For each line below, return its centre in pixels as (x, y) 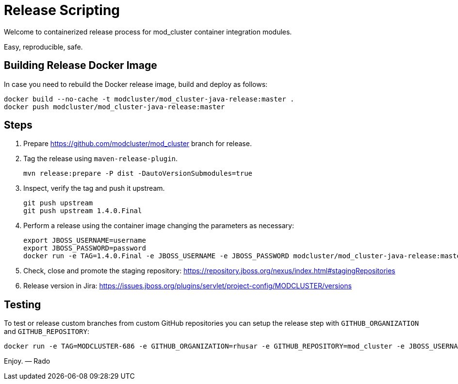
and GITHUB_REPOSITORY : (47, 332)
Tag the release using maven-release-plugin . (101, 159)
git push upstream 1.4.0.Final (83, 211)
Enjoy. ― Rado (27, 361)
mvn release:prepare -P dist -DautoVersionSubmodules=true (138, 174)
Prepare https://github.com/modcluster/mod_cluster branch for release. (138, 144)
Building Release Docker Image (81, 66)
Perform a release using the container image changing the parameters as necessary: (159, 226)
